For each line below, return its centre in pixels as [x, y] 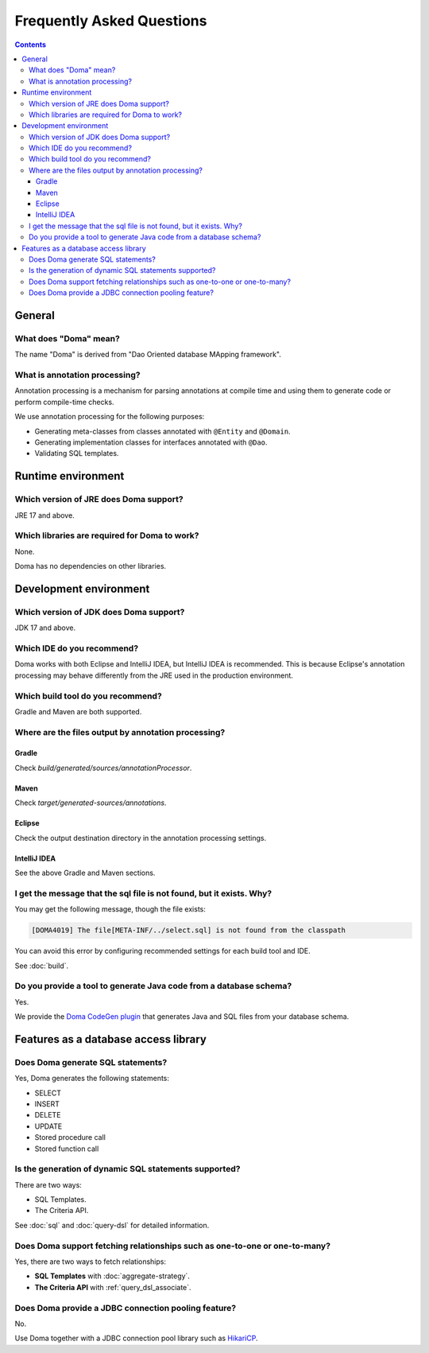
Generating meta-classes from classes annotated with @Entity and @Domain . [162, 431]
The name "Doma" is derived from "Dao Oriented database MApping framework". [148, 355]
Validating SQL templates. [77, 453]
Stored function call [67, 1149]
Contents [31, 45]
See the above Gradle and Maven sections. [85, 873]
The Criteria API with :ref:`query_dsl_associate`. [113, 1287]
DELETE [48, 1115]
